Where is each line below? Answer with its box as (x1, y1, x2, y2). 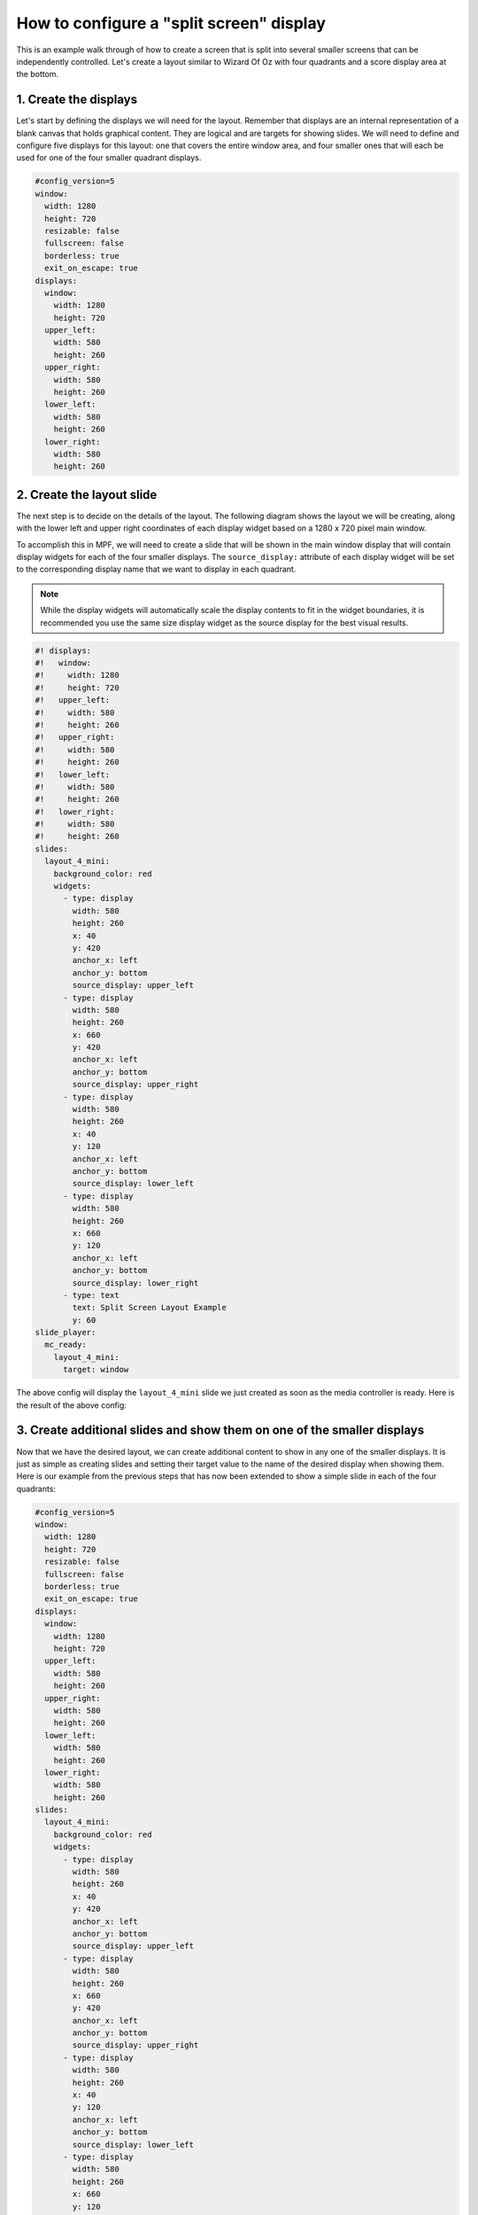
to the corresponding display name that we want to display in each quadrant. (16, 563, 297, 575)
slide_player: (35, 1327, 96, 1338)
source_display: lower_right (72, 1278, 199, 1288)
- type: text (63, 1290, 119, 1300)
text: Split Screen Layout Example (72, 1302, 227, 1313)
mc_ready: (44, 1340, 88, 1350)
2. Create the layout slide (16, 487, 158, 502)
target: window (63, 1364, 129, 1375)
